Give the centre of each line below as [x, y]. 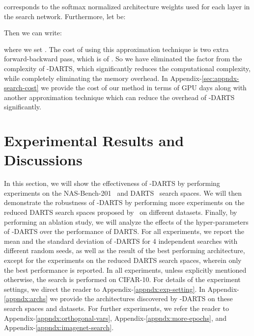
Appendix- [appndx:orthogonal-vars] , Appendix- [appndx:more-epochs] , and [115, 318]
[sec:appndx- [220, 78]
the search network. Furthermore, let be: [65, 16]
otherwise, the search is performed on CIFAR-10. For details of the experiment [122, 279]
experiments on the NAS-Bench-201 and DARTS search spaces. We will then [123, 193]
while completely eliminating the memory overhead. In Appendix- [103, 78]
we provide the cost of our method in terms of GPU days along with [144, 88]
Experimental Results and [94, 141]
